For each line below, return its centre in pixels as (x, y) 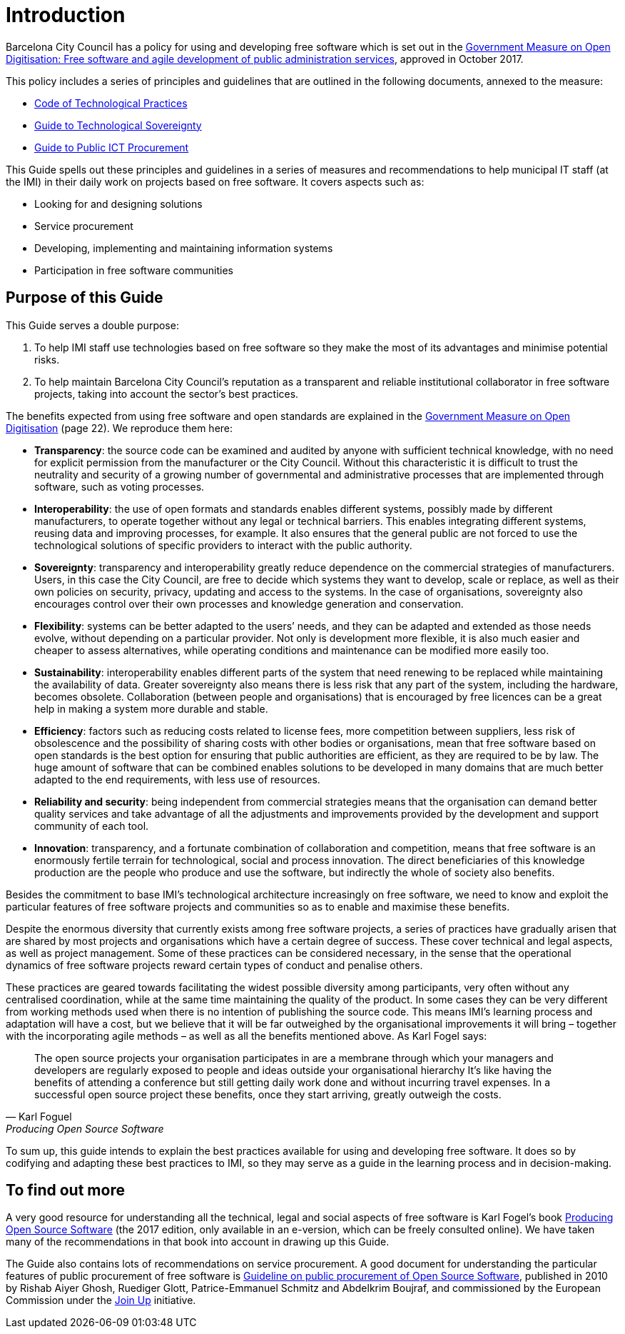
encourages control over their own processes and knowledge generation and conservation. (249, 603)
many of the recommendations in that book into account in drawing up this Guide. (198, 1242)
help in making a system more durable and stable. (151, 708)
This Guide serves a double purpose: (92, 325)
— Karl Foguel (39, 1116)
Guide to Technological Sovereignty (118, 125)
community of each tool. (92, 826)
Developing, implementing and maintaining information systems (184, 248)
